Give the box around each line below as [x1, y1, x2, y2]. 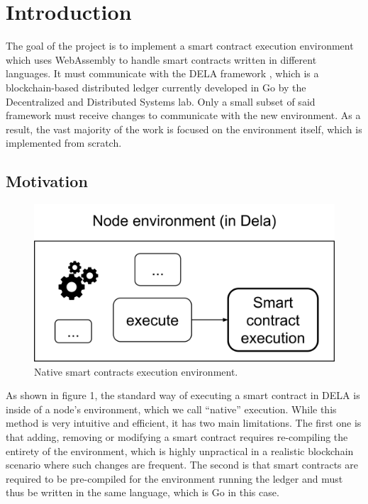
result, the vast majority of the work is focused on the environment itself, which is [6, 121, 362, 136]
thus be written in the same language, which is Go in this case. [6, 485, 279, 500]
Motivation [6, 170, 88, 192]
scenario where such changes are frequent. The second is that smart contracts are [6, 457, 358, 472]
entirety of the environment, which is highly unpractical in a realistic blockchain [6, 443, 354, 458]
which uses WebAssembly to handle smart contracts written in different [6, 52, 317, 67]
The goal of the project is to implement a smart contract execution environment [6, 38, 354, 53]
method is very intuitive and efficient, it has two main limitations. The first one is [6, 415, 362, 430]
